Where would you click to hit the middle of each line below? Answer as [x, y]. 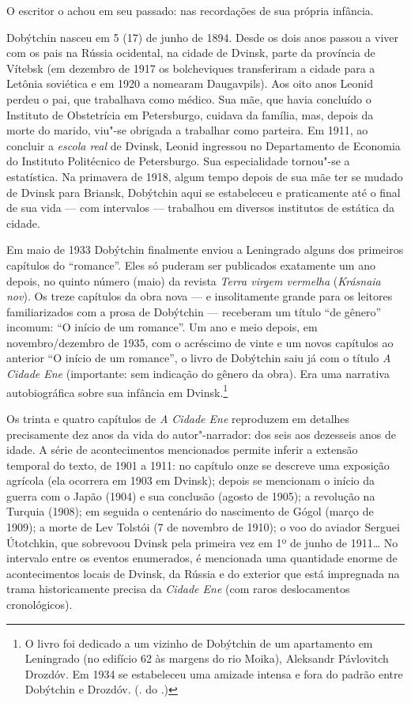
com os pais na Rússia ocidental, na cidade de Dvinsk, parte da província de [191, 53]
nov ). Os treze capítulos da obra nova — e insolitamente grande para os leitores [200, 296]
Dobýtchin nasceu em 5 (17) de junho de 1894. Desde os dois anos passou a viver [202, 37]
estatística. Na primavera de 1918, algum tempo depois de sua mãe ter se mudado [205, 176]
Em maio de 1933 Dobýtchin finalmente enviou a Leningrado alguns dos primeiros [205, 249]
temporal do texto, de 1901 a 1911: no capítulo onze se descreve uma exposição [198, 465]
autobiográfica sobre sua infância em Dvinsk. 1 [117, 391]
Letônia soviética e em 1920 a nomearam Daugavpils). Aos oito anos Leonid [190, 83]
